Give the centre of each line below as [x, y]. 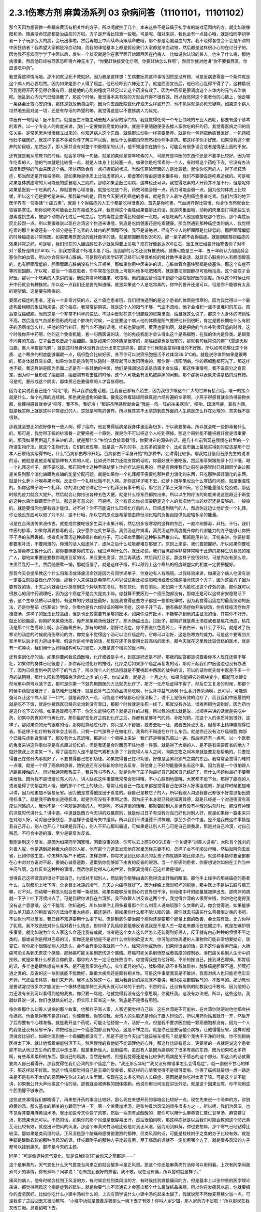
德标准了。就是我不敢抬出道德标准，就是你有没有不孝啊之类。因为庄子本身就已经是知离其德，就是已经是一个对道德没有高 [130, 799]
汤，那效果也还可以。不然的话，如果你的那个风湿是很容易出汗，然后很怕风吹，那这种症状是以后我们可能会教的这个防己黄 [130, 1119]
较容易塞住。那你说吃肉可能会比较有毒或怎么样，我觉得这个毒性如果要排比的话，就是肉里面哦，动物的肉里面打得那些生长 [130, 210]
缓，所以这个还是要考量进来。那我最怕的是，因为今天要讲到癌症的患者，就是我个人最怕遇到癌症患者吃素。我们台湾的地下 [130, 196]
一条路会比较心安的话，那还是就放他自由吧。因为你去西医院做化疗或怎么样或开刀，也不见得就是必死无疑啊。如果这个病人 [130, 104]
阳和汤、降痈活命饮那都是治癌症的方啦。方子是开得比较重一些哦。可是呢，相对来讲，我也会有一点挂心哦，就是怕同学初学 [130, 33]
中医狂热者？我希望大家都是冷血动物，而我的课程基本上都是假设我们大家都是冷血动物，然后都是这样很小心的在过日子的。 [130, 47]
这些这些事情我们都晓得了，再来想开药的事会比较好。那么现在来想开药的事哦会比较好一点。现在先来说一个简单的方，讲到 [130, 1099]
